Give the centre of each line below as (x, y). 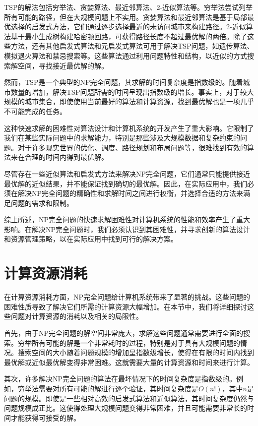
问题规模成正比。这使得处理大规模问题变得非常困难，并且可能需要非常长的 (126, 408)
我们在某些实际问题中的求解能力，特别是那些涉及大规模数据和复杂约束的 (122, 138)
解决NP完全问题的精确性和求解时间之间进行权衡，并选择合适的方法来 (130, 193)
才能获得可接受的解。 (45, 417)
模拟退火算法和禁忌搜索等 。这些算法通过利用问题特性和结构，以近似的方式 (126, 55)
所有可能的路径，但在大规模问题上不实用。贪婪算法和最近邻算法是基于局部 (126, 17)
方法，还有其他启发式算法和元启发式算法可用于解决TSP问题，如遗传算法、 (132, 46)
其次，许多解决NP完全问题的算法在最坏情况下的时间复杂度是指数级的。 (120, 379)
